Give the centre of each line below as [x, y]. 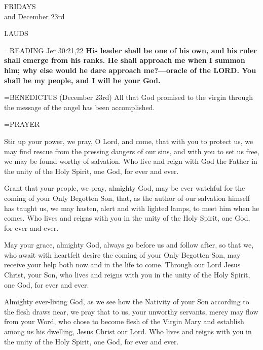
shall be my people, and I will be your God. [82, 80]
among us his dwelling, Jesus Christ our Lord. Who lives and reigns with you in [128, 331]
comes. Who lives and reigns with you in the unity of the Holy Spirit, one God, [127, 218]
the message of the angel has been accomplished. [80, 107]
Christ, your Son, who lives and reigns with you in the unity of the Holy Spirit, [127, 275]
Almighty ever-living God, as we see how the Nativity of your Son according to [127, 302]
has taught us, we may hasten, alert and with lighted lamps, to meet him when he [132, 208]
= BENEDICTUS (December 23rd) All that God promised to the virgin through [129, 97]
